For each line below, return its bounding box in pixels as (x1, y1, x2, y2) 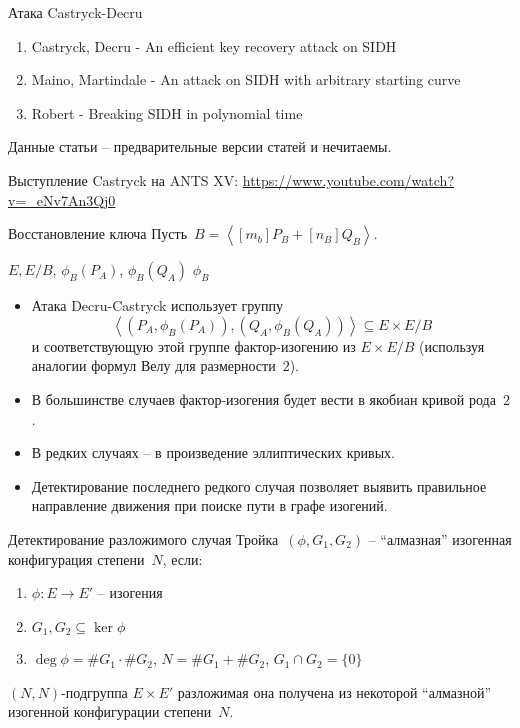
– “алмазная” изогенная (368, 528, 512, 549)
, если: (162, 548, 203, 569)
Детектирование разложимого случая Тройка (8, 528, 279, 549)
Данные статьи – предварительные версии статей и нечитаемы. (8, 136, 392, 157)
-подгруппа (61, 681, 128, 702)
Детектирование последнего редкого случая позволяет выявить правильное (31, 475, 487, 496)
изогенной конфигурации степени (8, 701, 212, 722)
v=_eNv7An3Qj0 (8, 189, 116, 210)
